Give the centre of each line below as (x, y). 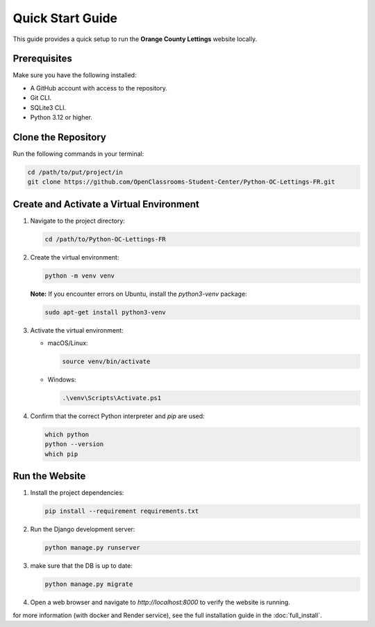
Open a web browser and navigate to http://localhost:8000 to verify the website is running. (160, 603)
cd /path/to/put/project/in (75, 172)
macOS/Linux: (68, 343)
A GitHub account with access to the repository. (99, 88)
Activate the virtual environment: (77, 330)
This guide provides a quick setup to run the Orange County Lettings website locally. (135, 39)
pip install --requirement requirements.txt (122, 511)
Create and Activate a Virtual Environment (106, 204)
